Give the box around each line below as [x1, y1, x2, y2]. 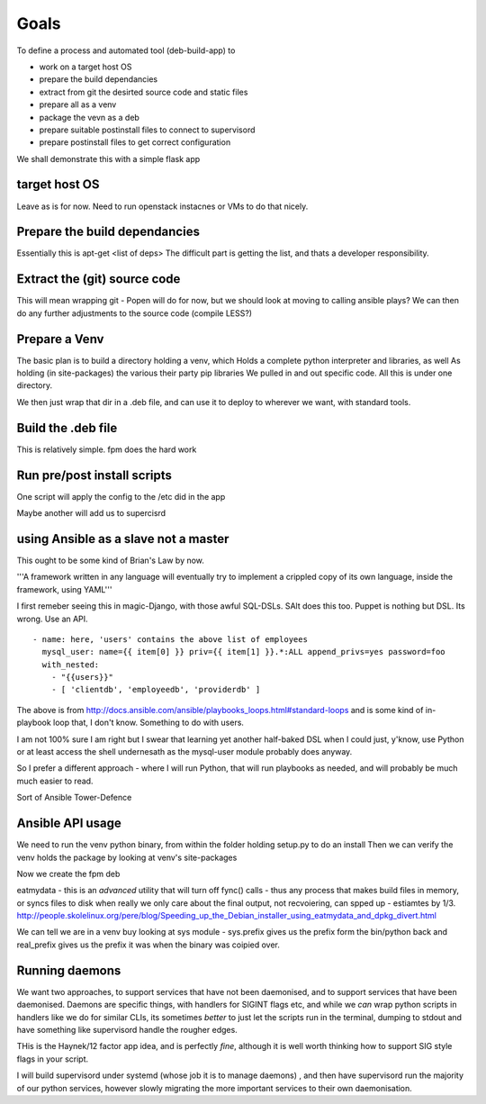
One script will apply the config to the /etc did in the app [16, 491, 226, 502]
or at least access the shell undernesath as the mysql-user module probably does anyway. [16, 747, 353, 757]
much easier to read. [16, 775, 94, 786]
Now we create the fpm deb [16, 868, 121, 879]
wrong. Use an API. [16, 613, 89, 624]
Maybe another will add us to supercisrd [16, 508, 166, 519]
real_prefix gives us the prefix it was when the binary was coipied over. [16, 939, 281, 950]
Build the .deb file [16, 420, 118, 436]
